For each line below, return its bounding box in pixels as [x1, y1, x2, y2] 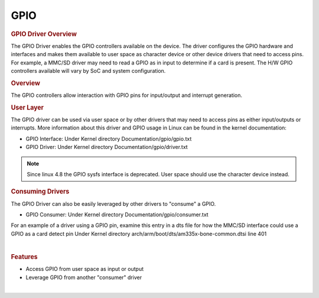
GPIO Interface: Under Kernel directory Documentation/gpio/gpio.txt [25, 135, 192, 142]
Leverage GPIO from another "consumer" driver [25, 274, 142, 281]
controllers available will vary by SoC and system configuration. [11, 67, 166, 74]
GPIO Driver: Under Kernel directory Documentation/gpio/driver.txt [25, 144, 188, 151]
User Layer [11, 103, 44, 112]
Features [11, 253, 38, 261]
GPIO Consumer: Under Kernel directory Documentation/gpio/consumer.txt [25, 211, 209, 218]
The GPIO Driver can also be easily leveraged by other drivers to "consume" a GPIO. [11, 200, 216, 207]
